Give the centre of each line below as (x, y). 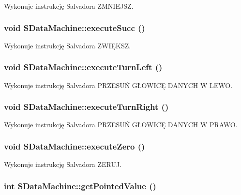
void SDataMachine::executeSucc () (75, 27)
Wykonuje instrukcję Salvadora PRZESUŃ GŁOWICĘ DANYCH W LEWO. (118, 85)
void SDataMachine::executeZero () (75, 146)
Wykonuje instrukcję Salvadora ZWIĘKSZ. (68, 45)
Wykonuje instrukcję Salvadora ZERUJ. (63, 164)
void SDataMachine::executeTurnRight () (86, 107)
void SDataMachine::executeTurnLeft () (83, 67)
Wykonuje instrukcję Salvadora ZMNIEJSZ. (69, 6)
